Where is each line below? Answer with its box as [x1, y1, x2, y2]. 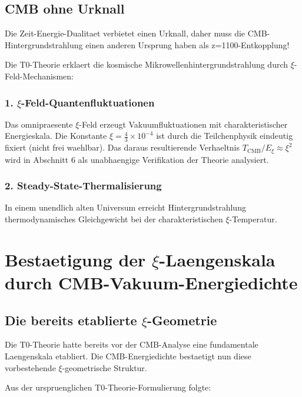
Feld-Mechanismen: [5, 69, 74, 82]
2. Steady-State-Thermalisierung [5, 178, 162, 193]
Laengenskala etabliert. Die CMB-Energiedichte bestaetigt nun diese [5, 350, 251, 362]
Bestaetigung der [5, 247, 146, 271]
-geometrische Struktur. [62, 361, 147, 373]
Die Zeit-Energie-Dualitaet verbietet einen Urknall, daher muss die [5, 27, 245, 39]
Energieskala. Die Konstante [5, 129, 107, 142]
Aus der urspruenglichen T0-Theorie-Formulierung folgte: [5, 381, 211, 393]
